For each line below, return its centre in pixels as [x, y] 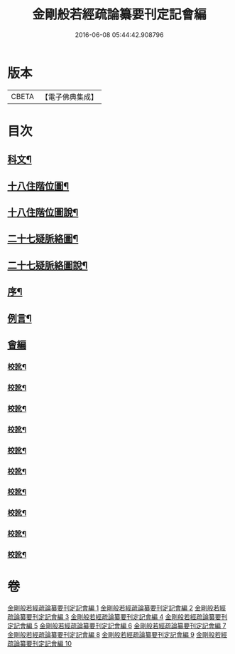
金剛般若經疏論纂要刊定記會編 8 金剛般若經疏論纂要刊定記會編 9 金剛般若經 [117, 635]
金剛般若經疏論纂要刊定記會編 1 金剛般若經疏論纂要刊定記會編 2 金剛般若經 [116, 608]
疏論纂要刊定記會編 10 [40, 644]
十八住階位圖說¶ [43, 213]
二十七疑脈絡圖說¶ [48, 265]
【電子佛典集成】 [69, 97]
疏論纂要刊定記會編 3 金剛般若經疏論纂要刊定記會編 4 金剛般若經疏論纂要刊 [117, 617]
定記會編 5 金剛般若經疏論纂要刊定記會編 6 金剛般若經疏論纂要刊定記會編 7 [117, 626]
